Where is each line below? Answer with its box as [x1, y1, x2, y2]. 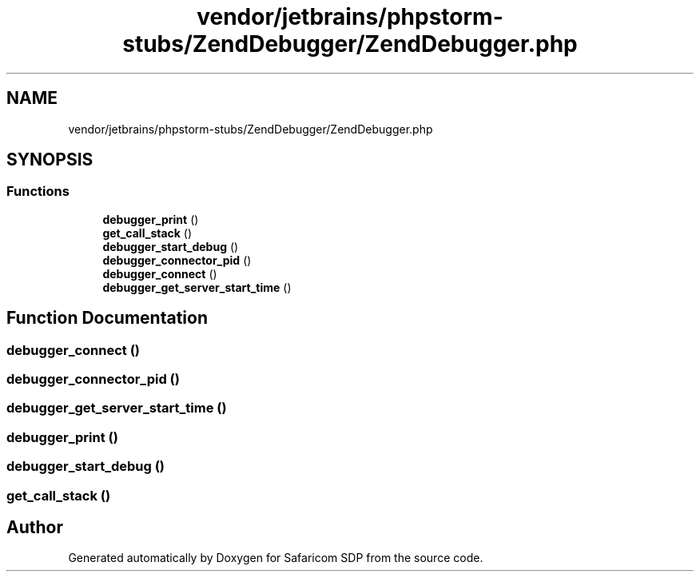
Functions [6, 183, 70, 200]
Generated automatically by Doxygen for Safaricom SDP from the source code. [68, 551, 483, 565]
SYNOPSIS [6, 149, 93, 170]
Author [6, 516, 63, 537]
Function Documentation [6, 308, 208, 329]
